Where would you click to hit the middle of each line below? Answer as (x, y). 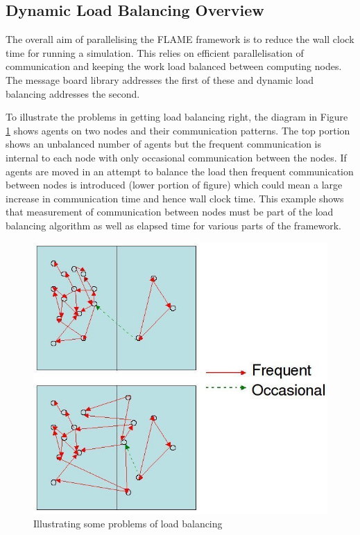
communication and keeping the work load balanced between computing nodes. (174, 66)
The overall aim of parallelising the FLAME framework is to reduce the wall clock (180, 39)
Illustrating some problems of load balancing (128, 524)
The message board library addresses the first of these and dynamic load (160, 79)
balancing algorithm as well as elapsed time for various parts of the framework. (173, 225)
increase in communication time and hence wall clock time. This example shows (175, 198)
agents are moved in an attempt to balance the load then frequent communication (180, 171)
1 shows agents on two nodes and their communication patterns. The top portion (178, 130)
